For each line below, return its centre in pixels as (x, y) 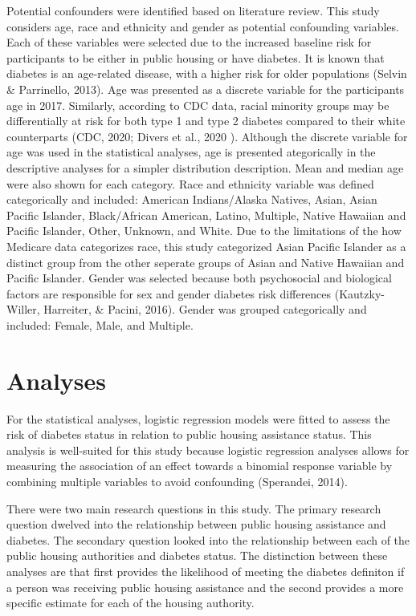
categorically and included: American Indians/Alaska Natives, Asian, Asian (192, 199)
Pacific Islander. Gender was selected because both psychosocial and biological (199, 278)
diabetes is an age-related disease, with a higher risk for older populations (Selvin (207, 73)
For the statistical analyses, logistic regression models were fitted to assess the (198, 418)
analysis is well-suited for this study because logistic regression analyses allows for (208, 450)
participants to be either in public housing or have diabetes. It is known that (196, 57)
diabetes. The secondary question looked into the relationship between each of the (208, 539)
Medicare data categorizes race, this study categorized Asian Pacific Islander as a (206, 246)
